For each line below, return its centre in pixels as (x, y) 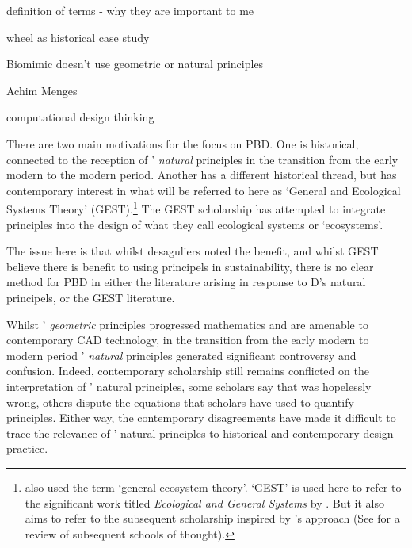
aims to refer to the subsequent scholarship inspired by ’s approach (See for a (212, 518)
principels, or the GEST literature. (91, 297)
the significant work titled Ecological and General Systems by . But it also (204, 502)
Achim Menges (42, 90)
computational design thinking (80, 117)
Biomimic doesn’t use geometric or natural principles (135, 64)
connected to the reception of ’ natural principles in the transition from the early (202, 159)
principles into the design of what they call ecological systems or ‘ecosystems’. (195, 224)
